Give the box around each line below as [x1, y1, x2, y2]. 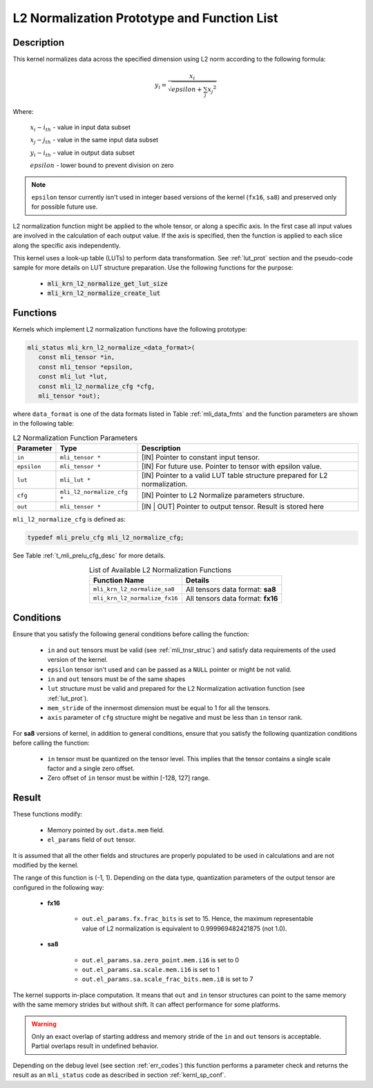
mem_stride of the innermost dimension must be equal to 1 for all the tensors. [47, 704, 271, 712]
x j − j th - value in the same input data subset [30, 135, 159, 146]
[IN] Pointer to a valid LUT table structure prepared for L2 [141, 470, 328, 480]
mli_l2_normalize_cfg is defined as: [12, 515, 126, 524]
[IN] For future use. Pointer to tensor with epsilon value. [141, 461, 323, 471]
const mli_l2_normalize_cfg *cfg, [38, 382, 155, 390]
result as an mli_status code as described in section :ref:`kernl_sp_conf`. [12, 1071, 227, 1079]
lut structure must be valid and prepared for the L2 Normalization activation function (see [47, 685, 305, 693]
